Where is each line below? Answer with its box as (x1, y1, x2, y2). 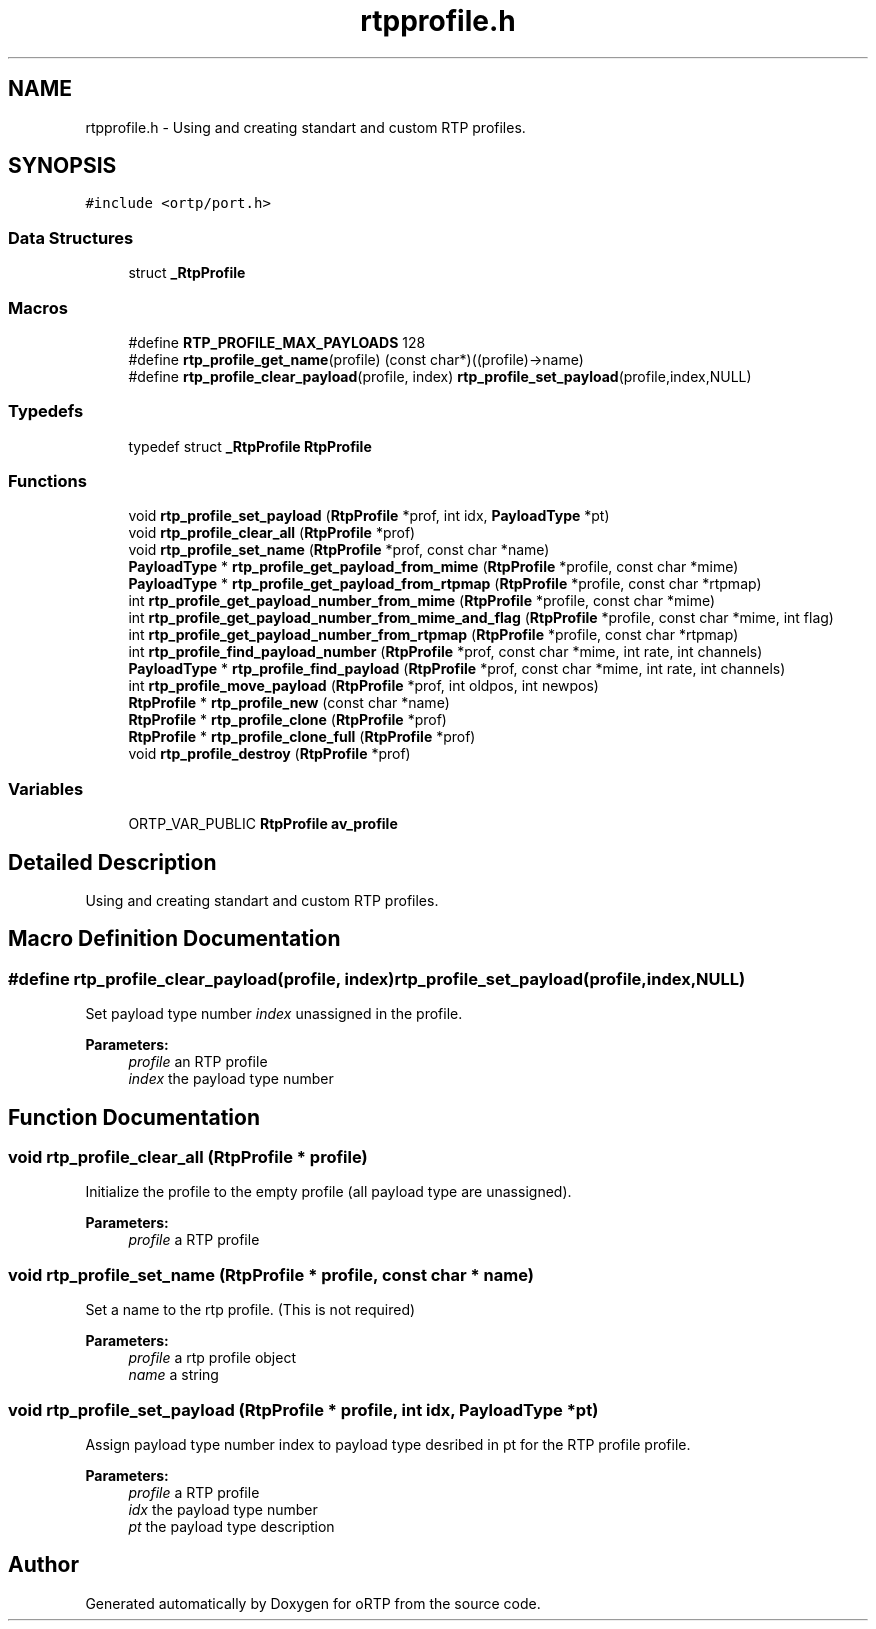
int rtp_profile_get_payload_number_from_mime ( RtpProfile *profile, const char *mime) (128, 592, 716, 610)
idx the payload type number (128, 1500, 318, 1518)
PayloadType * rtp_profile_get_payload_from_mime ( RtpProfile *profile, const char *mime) (128, 558, 739, 576)
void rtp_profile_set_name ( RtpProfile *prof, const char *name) (128, 541, 550, 559)
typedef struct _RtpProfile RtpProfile (128, 437, 372, 455)
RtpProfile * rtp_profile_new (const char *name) (128, 694, 450, 712)
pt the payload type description (128, 1517, 335, 1535)
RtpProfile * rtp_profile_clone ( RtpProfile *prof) (128, 711, 447, 729)
